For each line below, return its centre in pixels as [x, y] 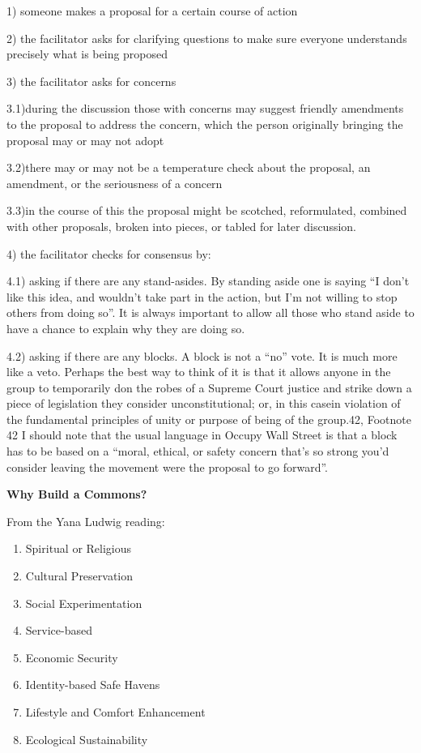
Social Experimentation [84, 603]
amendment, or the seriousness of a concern [115, 183]
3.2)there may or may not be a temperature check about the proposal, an [189, 167]
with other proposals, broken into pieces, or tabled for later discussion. [181, 226]
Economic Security [72, 657]
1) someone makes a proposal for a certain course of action [152, 11]
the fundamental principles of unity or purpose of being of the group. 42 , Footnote [209, 419]
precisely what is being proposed [87, 54]
